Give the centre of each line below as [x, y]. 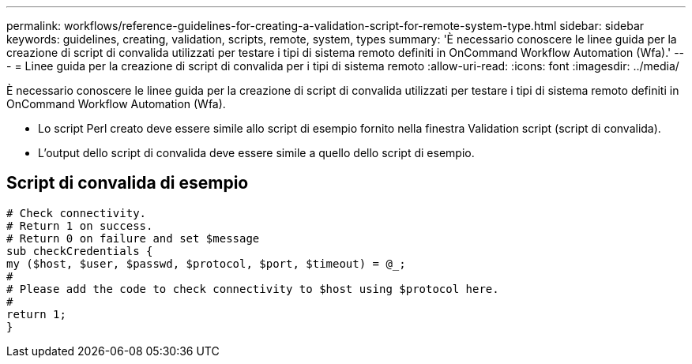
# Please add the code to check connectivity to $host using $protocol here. [253, 289]
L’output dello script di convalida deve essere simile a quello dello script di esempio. [256, 153]
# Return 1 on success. [80, 225]
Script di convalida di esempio [128, 183]
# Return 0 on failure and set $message [133, 238]
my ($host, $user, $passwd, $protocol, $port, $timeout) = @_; [206, 263]
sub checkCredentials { [80, 251]
